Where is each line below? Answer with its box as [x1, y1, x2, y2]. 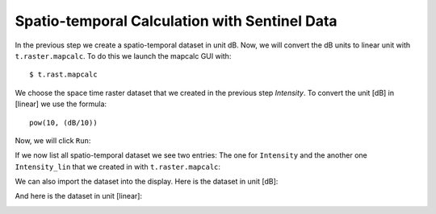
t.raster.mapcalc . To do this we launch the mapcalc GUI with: [15, 51, 232, 60]
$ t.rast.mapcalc [29, 70, 98, 80]
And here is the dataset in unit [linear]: [15, 191, 143, 201]
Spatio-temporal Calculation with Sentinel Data [15, 12, 338, 30]
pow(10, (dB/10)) [29, 117, 98, 127]
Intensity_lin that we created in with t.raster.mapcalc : [15, 162, 221, 171]
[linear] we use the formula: [15, 99, 107, 109]
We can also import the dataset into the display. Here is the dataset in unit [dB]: [15, 177, 279, 187]
